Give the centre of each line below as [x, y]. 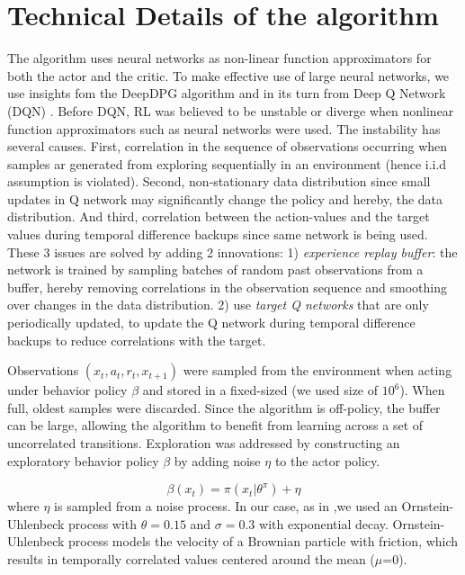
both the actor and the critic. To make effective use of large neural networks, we [228, 75]
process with [103, 523]
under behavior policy [67, 390]
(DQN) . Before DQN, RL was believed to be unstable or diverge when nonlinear [231, 110]
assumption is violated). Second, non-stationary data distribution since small [219, 181]
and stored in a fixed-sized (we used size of [260, 390]
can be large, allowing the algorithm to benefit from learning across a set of [215, 425]
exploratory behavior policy [83, 460]
